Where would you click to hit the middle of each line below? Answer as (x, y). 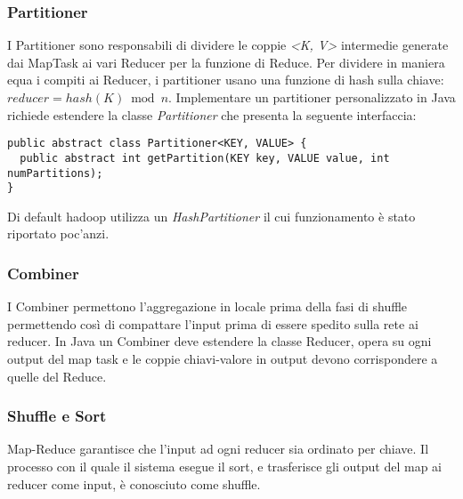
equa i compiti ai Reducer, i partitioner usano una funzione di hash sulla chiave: (226, 80)
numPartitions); (55, 173)
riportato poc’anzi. (58, 233)
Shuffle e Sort (57, 416)
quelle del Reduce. (57, 376)
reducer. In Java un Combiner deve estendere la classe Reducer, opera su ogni (219, 341)
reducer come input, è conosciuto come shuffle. (134, 483)
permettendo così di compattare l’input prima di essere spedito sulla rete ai (213, 323)
